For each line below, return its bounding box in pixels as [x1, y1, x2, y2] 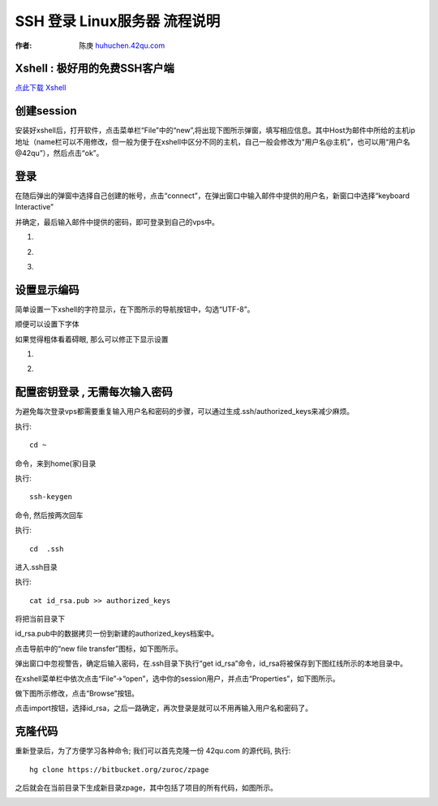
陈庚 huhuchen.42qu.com [79, 41, 165, 50]
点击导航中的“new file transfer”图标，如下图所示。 [15, 644, 182, 653]
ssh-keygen [29, 492, 73, 502]
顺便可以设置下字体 [15, 319, 79, 329]
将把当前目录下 [15, 614, 65, 624]
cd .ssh [29, 544, 64, 554]
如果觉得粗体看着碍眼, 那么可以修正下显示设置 [15, 334, 169, 344]
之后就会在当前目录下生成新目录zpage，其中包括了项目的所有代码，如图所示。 [15, 783, 278, 793]
